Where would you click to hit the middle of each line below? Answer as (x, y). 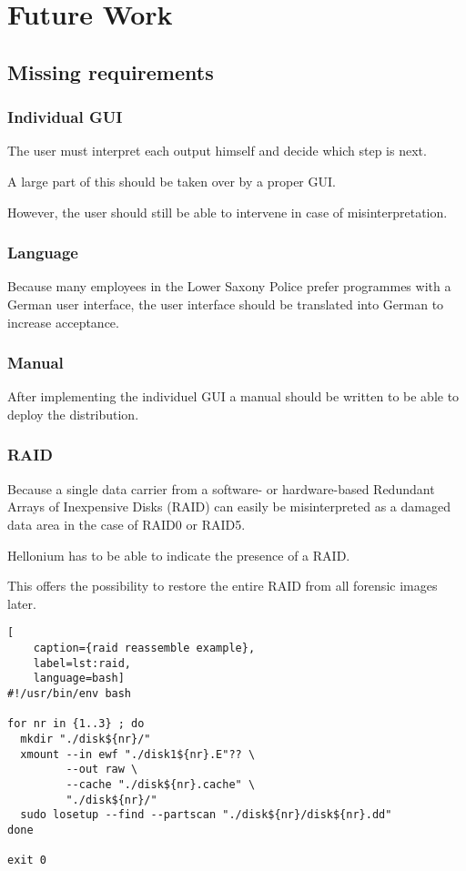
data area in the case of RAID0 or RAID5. (127, 524)
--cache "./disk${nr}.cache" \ (161, 784)
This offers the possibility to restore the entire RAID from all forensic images (223, 586)
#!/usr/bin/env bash (70, 693)
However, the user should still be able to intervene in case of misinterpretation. (228, 212)
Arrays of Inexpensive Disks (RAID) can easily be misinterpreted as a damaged (229, 506)
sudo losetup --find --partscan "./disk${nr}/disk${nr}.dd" (206, 815)
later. (22, 603)
